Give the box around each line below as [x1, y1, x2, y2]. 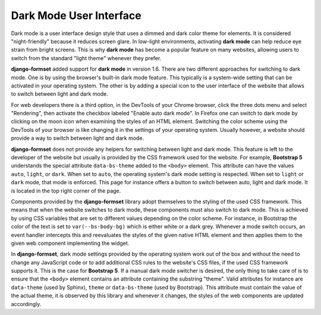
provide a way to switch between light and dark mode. [11, 134, 144, 142]
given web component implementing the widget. [11, 240, 130, 247]
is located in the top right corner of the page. [11, 187, 121, 194]
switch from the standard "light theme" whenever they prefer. [11, 54, 162, 62]
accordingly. [11, 300, 42, 307]
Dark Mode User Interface [11, 9, 142, 22]
